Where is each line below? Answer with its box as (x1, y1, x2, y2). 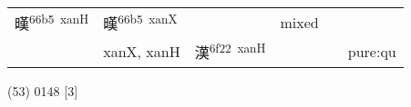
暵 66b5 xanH (15, 10, 89, 34)
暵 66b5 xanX (103, 10, 178, 34)
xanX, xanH (103, 40, 180, 62)
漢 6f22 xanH (194, 39, 266, 63)
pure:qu (347, 40, 396, 62)
